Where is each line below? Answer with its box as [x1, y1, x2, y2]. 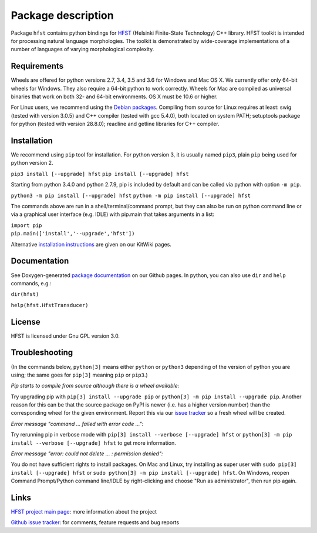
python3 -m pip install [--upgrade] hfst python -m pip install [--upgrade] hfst [11, 192, 251, 199]
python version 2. [11, 159, 53, 166]
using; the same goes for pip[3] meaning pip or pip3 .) [11, 371, 148, 378]
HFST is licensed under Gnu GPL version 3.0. [11, 332, 120, 339]
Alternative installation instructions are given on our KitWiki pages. [11, 241, 171, 248]
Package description [11, 9, 114, 22]
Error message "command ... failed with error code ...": [11, 420, 144, 427]
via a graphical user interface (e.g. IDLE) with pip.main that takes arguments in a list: [11, 211, 214, 218]
